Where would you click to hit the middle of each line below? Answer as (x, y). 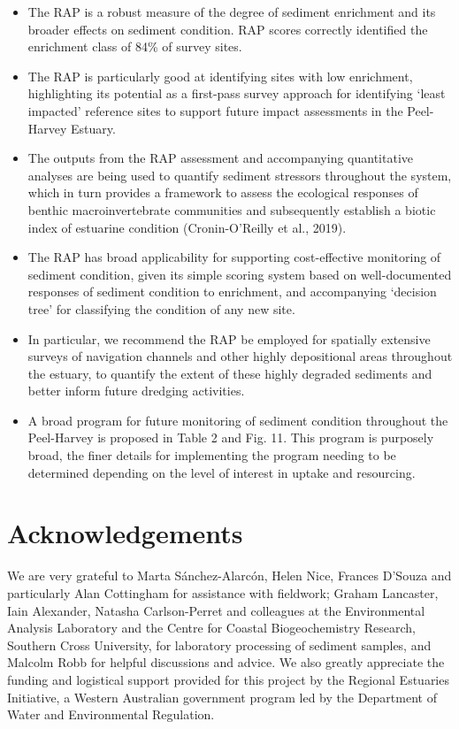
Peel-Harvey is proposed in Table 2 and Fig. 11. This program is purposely (231, 437)
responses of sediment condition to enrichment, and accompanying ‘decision (232, 292)
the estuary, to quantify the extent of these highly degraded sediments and (230, 373)
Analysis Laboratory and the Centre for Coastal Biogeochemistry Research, (212, 628)
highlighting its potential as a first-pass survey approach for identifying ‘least (237, 93)
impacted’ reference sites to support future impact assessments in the (215, 110)
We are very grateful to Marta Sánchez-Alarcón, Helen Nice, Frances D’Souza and (229, 576)
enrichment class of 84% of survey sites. (135, 46)
